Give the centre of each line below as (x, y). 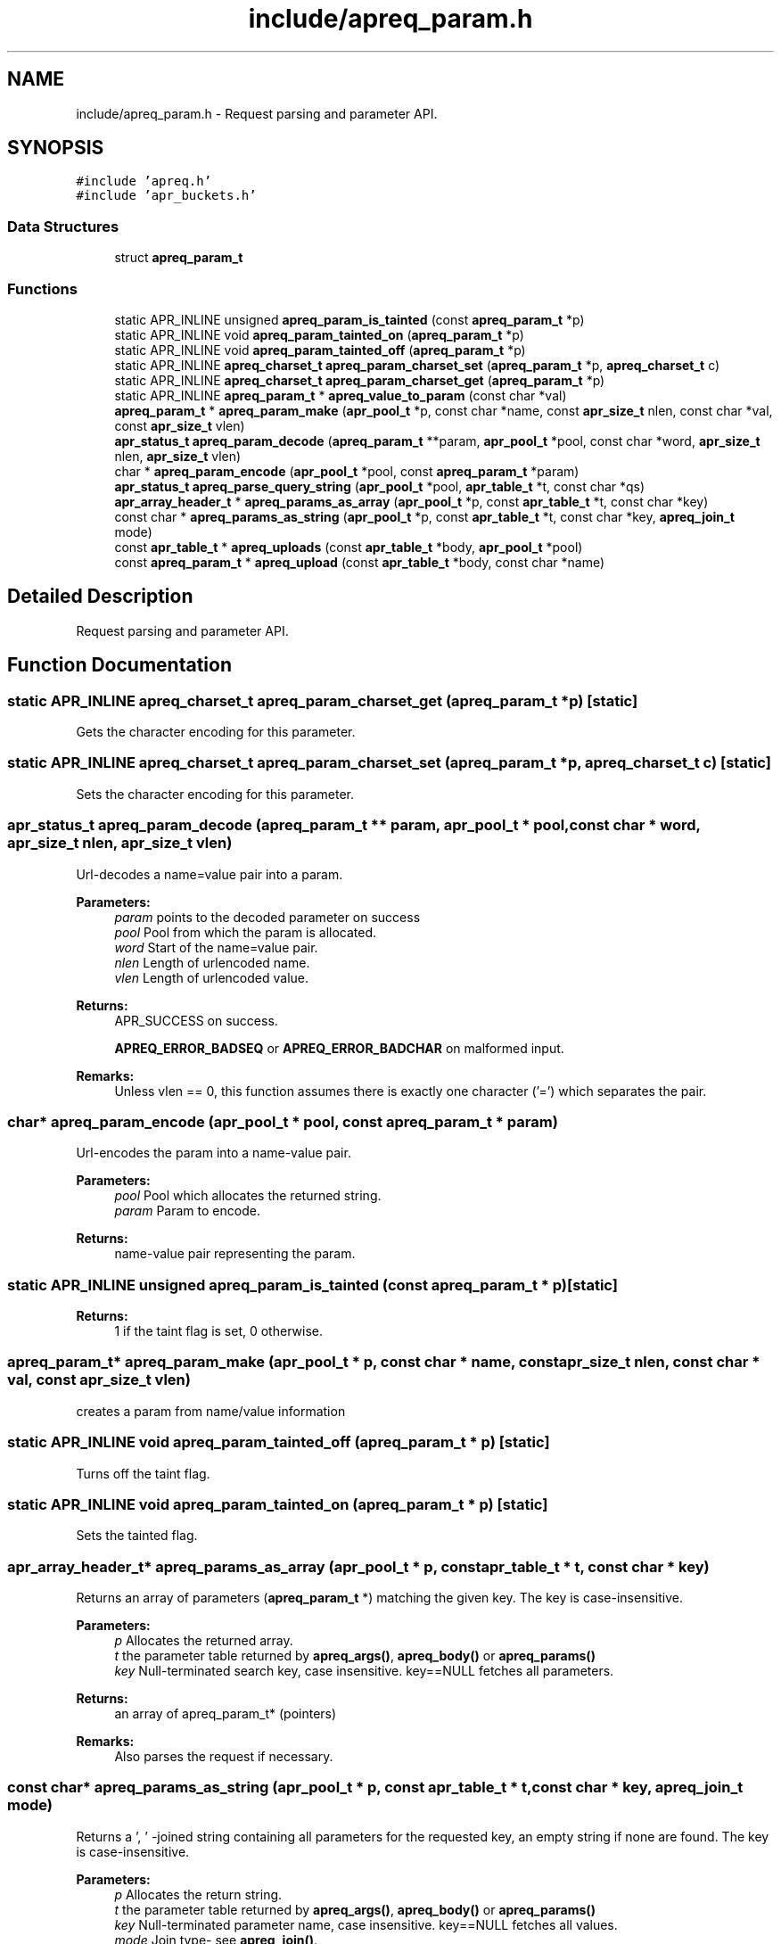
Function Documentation (119, 665)
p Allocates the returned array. (204, 1640)
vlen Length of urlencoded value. (211, 977)
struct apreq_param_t (179, 258)
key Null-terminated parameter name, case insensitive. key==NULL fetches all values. (366, 1924)
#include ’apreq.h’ (144, 181)
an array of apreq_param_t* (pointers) (226, 1713)
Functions (42, 288)
